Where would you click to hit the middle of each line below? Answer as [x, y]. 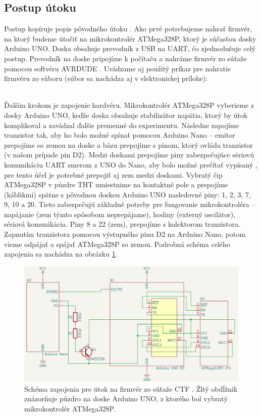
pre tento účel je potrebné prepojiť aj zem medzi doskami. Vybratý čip [113, 174]
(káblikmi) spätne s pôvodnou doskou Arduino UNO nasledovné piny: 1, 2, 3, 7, [127, 194]
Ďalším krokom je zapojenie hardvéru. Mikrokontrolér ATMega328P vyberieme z [129, 105]
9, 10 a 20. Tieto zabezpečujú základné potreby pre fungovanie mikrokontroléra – [130, 204]
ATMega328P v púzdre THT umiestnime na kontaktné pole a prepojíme [116, 184]
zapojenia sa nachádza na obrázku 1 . [61, 254]
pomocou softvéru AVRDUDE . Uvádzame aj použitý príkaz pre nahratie [118, 68]
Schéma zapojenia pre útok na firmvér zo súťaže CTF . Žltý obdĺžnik [131, 388]
